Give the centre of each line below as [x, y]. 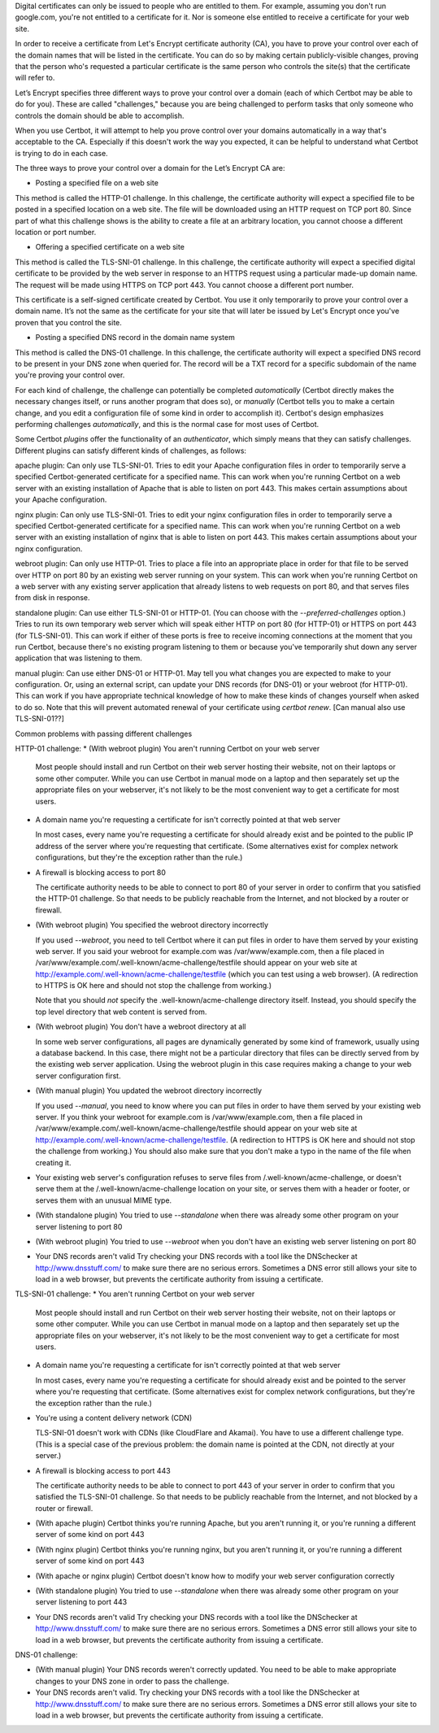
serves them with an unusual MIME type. [104, 1200]
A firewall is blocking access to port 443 [103, 1470]
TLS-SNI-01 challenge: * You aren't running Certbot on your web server [135, 1294]
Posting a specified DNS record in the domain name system [135, 337]
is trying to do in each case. [62, 153]
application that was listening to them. [78, 658]
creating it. [53, 1162]
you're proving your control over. [70, 375]
